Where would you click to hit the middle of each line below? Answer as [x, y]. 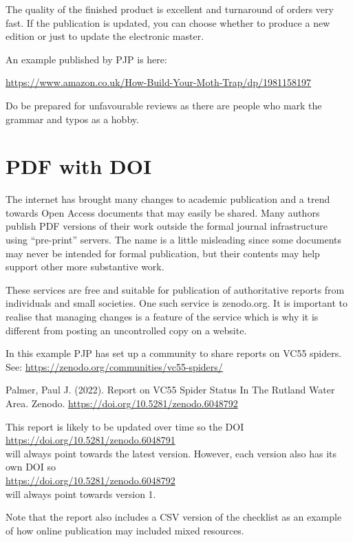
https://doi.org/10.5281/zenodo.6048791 [90, 440]
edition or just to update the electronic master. [105, 36]
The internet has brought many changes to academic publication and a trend [168, 199]
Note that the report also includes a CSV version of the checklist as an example [174, 517]
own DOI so [31, 467]
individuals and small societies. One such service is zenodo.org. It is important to [176, 303]
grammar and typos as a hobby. [72, 119]
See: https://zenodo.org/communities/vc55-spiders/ [114, 366]
